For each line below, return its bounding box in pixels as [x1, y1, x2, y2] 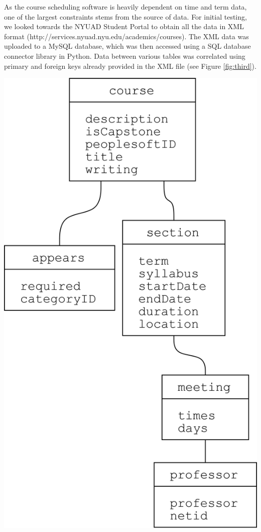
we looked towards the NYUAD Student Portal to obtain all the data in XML [4, 21, 244, 32]
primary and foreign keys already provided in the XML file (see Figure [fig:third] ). [4, 60, 256, 71]
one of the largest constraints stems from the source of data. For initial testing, [4, 11, 247, 22]
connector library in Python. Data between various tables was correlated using [4, 50, 245, 61]
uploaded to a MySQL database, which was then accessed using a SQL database [4, 41, 251, 51]
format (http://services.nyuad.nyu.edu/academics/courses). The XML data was [4, 31, 249, 41]
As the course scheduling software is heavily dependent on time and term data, [4, 2, 247, 12]
